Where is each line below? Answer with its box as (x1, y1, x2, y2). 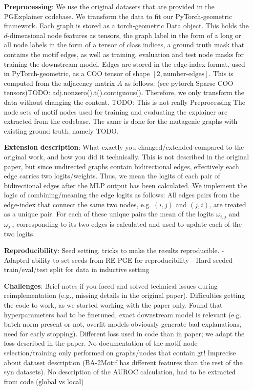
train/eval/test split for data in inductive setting (4, 264, 149, 274)
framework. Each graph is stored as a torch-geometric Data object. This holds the (4, 20, 249, 31)
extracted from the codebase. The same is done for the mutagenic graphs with (4, 116, 238, 126)
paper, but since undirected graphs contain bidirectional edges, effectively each (4, 161, 239, 171)
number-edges (163, 71, 205, 78)
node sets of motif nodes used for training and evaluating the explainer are (4, 106, 228, 117)
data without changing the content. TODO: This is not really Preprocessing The (4, 97, 245, 107)
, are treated (209, 199, 246, 209)
